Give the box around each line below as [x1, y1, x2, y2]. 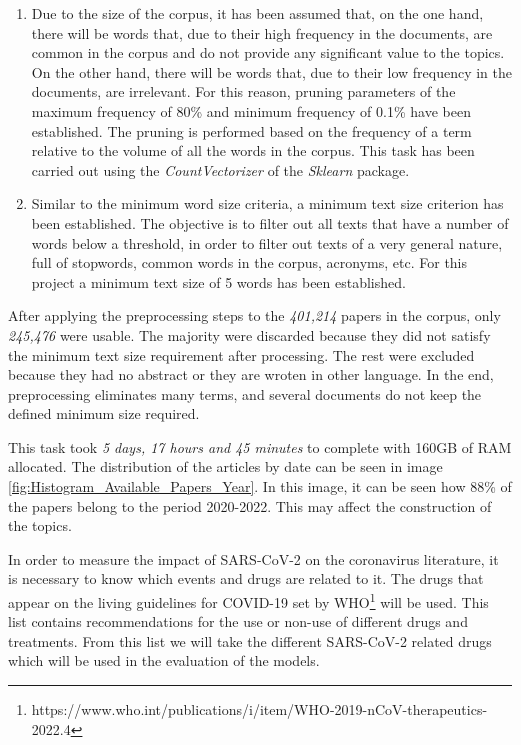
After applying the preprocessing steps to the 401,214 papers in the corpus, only [8, 305, 501, 326]
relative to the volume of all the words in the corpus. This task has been [31, 140, 475, 161]
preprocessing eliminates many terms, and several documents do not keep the [8, 383, 482, 404]
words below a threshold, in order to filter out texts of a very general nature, [31, 232, 503, 253]
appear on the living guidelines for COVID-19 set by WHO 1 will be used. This [8, 589, 489, 612]
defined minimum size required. [8, 403, 200, 424]
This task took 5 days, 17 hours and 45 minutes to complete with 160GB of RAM [8, 436, 512, 457]
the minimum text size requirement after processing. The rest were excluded [8, 344, 475, 365]
